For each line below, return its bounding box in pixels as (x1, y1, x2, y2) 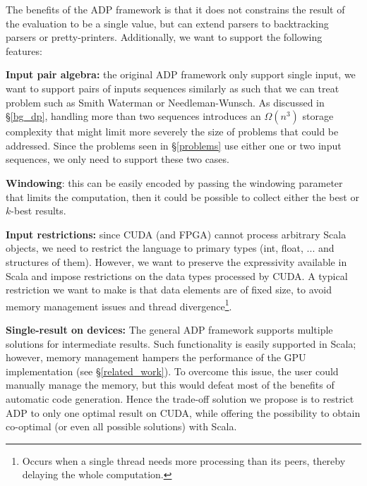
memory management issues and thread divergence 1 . (6, 296, 232, 313)
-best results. (11, 203, 66, 218)
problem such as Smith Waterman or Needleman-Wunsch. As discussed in (6, 95, 325, 109)
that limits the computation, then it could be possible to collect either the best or (6, 189, 359, 204)
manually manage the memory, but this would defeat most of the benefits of (6, 377, 335, 392)
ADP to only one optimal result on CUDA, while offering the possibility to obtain (6, 405, 361, 420)
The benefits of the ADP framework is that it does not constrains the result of (6, 2, 345, 16)
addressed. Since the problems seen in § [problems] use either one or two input (6, 138, 342, 152)
